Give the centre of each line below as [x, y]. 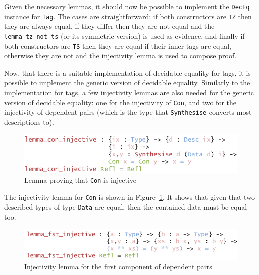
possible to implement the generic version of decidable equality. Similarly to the [127, 82]
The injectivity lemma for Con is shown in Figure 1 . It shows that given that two [129, 197]
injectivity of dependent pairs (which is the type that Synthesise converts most [128, 112]
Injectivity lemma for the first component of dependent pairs [118, 267]
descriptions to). [29, 122]
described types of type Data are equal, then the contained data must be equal [126, 207]
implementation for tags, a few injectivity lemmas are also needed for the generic [129, 92]
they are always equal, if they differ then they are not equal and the [109, 26]
